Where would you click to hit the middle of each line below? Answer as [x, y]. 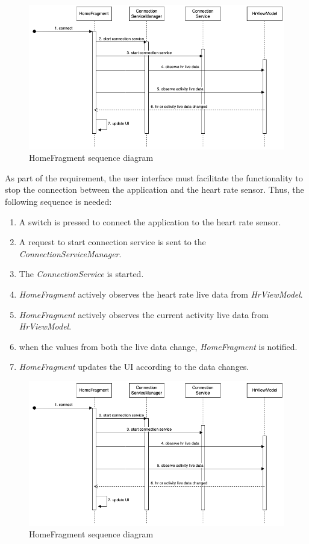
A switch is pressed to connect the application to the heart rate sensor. [150, 221]
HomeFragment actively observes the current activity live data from [144, 314]
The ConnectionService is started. [81, 274]
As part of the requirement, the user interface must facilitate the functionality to [154, 177]
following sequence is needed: [58, 202]
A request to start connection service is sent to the [112, 242]
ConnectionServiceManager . [70, 253]
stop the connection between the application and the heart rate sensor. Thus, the [154, 189]
